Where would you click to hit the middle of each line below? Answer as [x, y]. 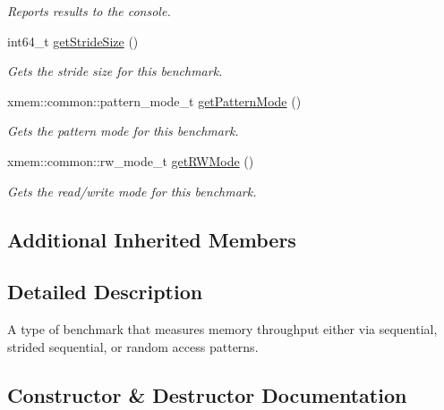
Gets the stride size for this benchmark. [115, 71]
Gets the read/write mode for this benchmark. [132, 191]
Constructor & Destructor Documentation [207, 394]
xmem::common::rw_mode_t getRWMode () [131, 160]
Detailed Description [105, 292]
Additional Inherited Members [152, 239]
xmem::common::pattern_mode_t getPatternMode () [154, 100]
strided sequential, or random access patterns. [133, 346]
